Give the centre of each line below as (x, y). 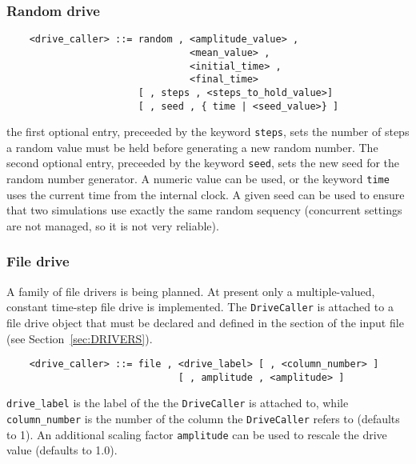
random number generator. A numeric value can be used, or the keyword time (198, 179)
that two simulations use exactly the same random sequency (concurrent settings (204, 210)
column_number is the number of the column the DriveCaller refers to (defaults (203, 419)
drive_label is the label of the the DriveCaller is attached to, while (178, 403)
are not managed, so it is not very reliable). (113, 225)
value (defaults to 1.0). (62, 450)
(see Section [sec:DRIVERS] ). (80, 338)
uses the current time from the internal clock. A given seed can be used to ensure (206, 194)
